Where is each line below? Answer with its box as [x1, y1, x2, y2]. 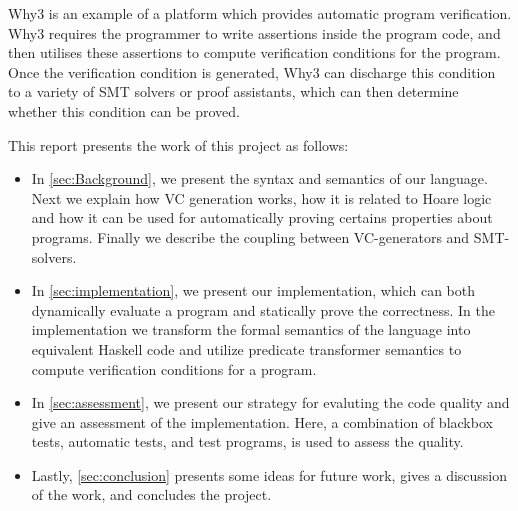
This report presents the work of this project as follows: [8, 134, 349, 155]
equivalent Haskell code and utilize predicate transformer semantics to [31, 338, 462, 359]
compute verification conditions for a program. [31, 358, 317, 379]
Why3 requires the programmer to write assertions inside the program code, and [8, 22, 501, 43]
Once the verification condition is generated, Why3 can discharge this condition [8, 61, 496, 82]
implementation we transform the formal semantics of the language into [31, 319, 471, 340]
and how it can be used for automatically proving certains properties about [31, 207, 493, 228]
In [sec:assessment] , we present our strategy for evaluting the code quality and [31, 392, 510, 413]
